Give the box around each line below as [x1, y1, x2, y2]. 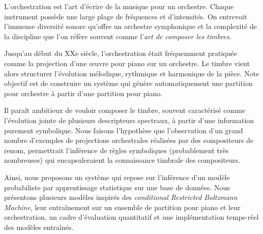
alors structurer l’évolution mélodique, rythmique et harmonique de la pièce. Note [4, 68, 259, 78]
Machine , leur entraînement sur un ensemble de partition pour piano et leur [4, 201, 241, 212]
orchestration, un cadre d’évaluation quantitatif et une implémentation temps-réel [4, 212, 259, 222]
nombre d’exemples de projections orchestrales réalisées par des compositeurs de [4, 135, 254, 145]
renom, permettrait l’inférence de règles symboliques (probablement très [4, 144, 229, 155]
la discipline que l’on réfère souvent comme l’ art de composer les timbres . [4, 31, 231, 41]
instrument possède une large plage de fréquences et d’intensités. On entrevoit [4, 11, 247, 21]
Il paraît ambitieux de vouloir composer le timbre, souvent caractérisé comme [4, 105, 246, 115]
